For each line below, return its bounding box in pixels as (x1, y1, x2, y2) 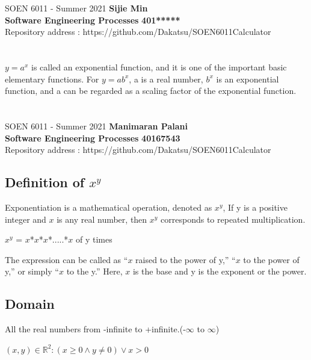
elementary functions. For (5, 72, 99, 85)
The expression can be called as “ (5, 253, 128, 265)
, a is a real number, (129, 72, 203, 85)
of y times (76, 233, 112, 246)
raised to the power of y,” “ (135, 253, 236, 265)
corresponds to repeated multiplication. (161, 213, 306, 225)
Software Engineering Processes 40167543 (5, 131, 180, 144)
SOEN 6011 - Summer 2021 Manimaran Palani (5, 120, 188, 132)
